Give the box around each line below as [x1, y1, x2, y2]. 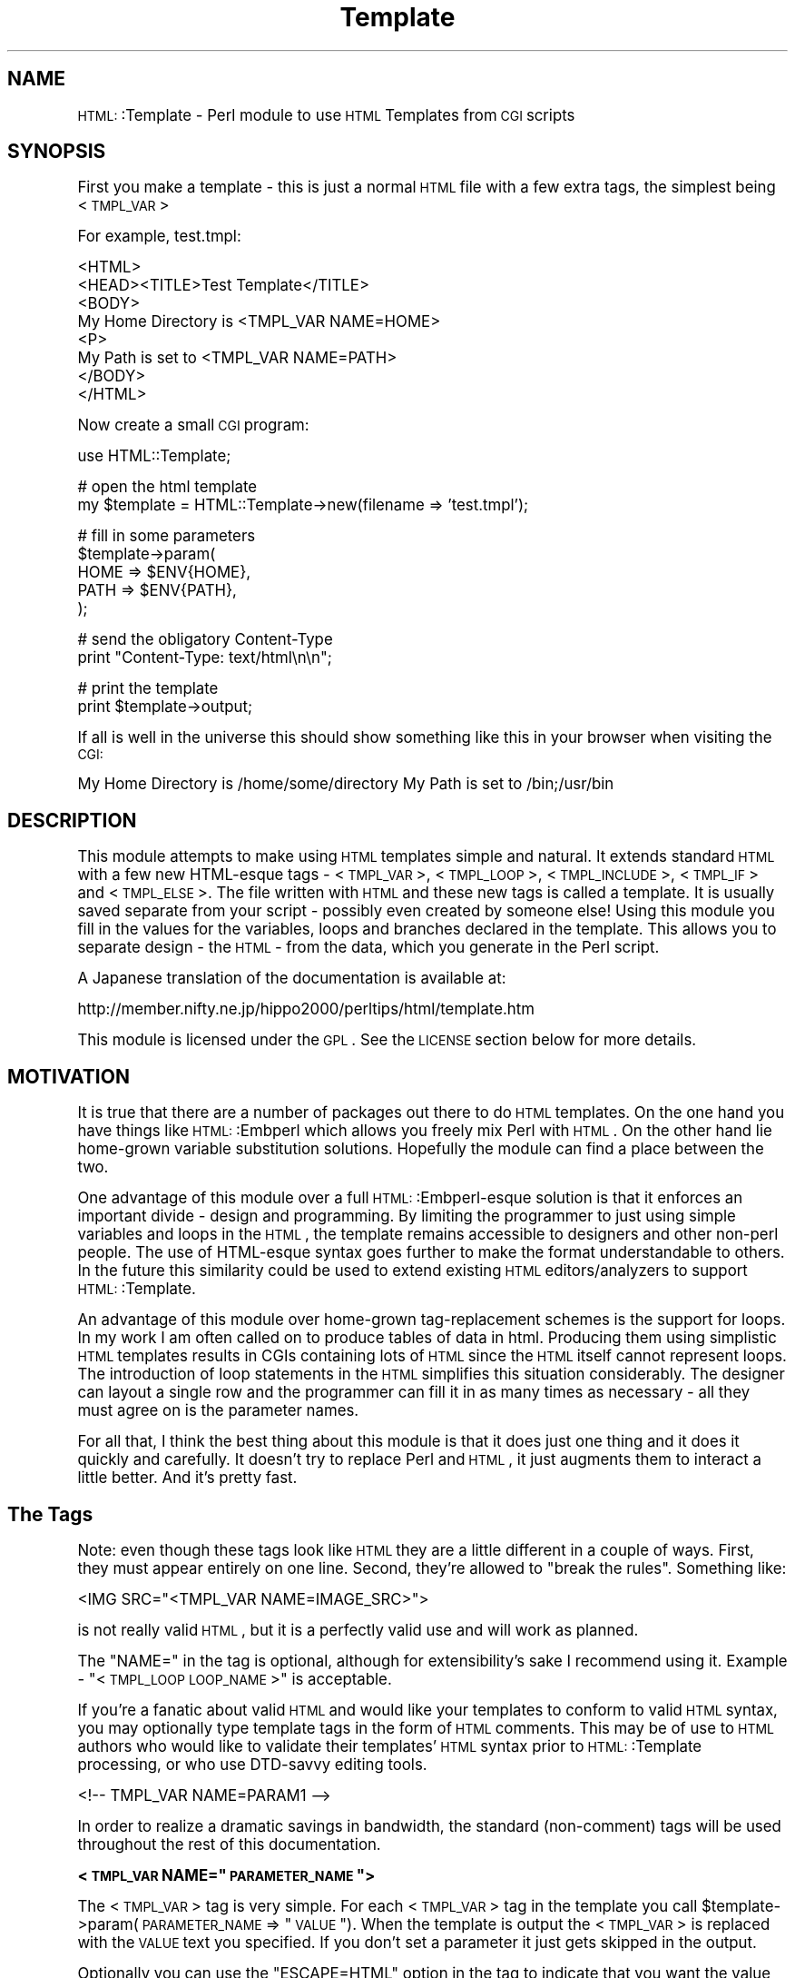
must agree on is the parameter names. [77, 1401, 359, 1420]
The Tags [7, 1502, 93, 1526]
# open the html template [77, 478, 257, 497]
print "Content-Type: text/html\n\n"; [77, 648, 332, 668]
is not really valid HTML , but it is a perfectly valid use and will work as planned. [77, 1620, 639, 1639]
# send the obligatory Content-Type [77, 630, 333, 649]
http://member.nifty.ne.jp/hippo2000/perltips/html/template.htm [77, 1000, 535, 1019]
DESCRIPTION [7, 808, 137, 832]
